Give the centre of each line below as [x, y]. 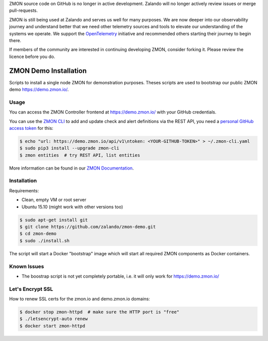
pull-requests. [24, 10]
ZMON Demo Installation [48, 71]
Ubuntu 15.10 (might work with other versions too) [72, 207]
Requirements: [24, 190]
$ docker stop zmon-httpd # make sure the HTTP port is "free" [100, 312]
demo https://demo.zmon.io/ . [39, 90]
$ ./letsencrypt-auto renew [54, 319]
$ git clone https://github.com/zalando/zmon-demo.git [88, 227]
